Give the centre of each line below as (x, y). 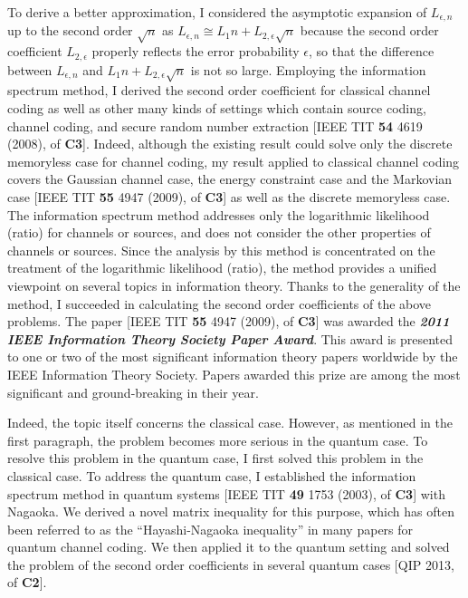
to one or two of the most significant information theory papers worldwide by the (233, 357)
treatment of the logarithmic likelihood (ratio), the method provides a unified (222, 268)
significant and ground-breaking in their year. (133, 392)
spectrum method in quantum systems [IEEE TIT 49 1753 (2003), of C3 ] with (226, 493)
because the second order (369, 30)
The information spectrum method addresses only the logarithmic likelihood (219, 214)
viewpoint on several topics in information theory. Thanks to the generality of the (234, 285)
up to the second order (70, 30)
